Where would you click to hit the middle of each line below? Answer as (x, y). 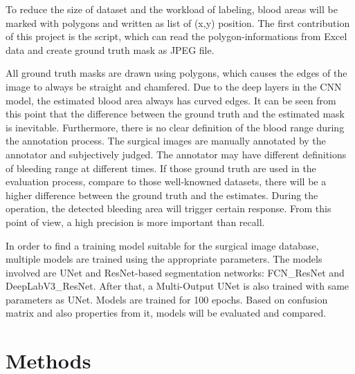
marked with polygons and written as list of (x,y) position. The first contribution (178, 22)
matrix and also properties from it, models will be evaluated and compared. (166, 313)
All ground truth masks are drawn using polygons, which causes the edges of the (176, 73)
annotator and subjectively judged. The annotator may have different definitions (176, 154)
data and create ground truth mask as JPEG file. (110, 49)
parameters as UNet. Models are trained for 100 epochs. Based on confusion (167, 299)
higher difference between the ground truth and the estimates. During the (162, 195)
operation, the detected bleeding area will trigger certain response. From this (169, 208)
